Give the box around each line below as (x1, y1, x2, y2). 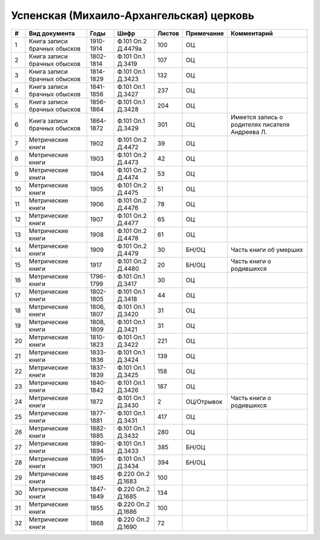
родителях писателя (231, 120, 290, 129)
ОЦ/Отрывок (185, 397, 223, 405)
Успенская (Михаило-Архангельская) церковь (11, 9, 255, 22)
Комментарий (231, 29, 273, 37)
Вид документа (28, 29, 75, 37)
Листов (157, 29, 180, 37)
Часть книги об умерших (231, 245, 303, 254)
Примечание (185, 29, 225, 37)
